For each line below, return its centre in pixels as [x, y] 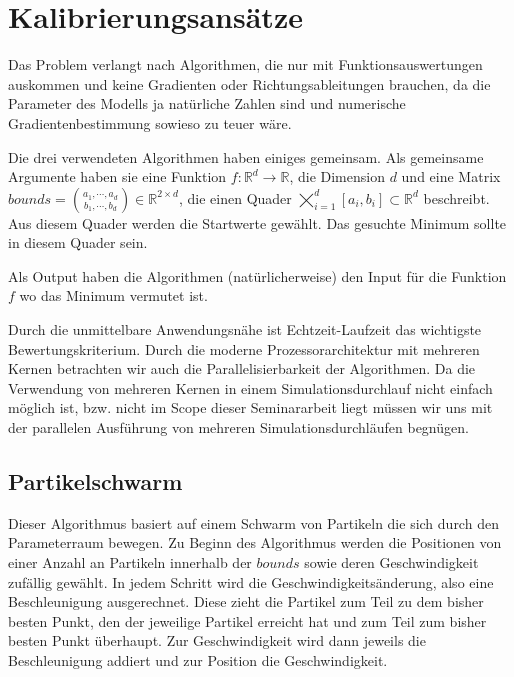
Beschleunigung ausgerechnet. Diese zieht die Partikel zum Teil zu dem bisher [246, 601]
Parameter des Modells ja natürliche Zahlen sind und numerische [207, 103]
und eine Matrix [451, 176]
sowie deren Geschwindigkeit [391, 562]
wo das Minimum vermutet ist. [113, 295]
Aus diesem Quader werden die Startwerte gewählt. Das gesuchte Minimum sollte [257, 222]
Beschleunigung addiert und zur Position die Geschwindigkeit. [198, 659]
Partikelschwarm [95, 481]
